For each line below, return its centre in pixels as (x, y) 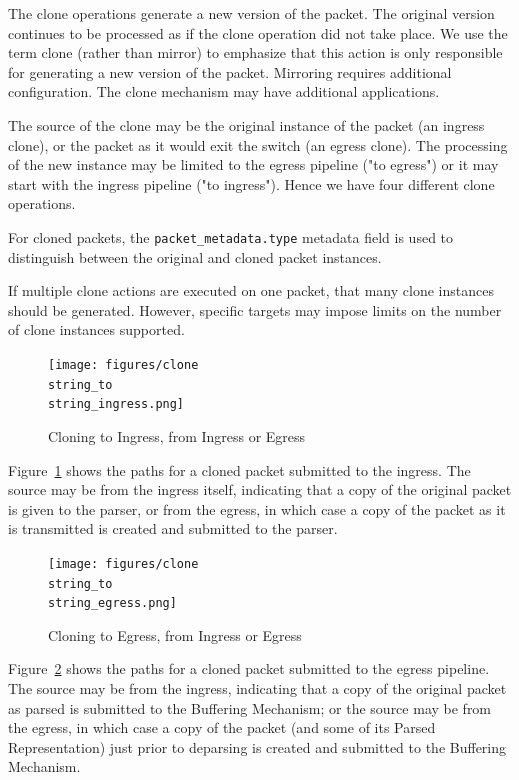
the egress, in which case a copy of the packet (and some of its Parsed (222, 727)
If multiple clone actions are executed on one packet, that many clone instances (251, 290)
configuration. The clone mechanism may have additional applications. (224, 91)
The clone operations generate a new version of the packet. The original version (251, 13)
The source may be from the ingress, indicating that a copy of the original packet (257, 688)
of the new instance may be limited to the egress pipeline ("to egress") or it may (253, 164)
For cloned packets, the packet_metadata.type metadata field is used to (231, 236)
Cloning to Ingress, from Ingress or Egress (177, 435)
